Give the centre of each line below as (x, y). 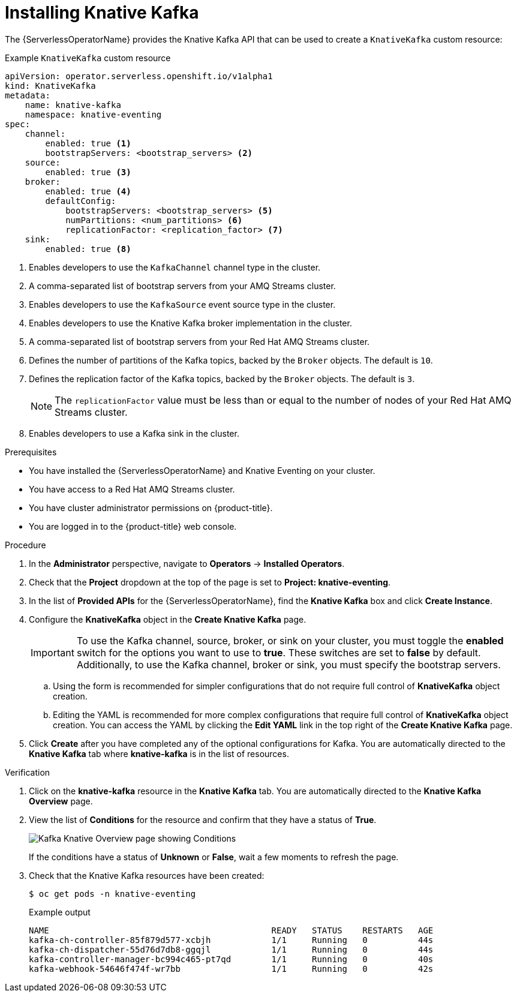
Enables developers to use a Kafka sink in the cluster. (134, 433)
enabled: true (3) (88, 172)
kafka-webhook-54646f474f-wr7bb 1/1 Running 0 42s (231, 969)
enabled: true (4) (88, 191)
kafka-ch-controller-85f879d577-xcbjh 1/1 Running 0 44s (231, 940)
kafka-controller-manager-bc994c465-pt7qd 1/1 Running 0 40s (231, 959)
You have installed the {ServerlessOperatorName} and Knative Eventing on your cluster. (202, 470)
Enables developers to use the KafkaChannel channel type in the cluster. (175, 267)
